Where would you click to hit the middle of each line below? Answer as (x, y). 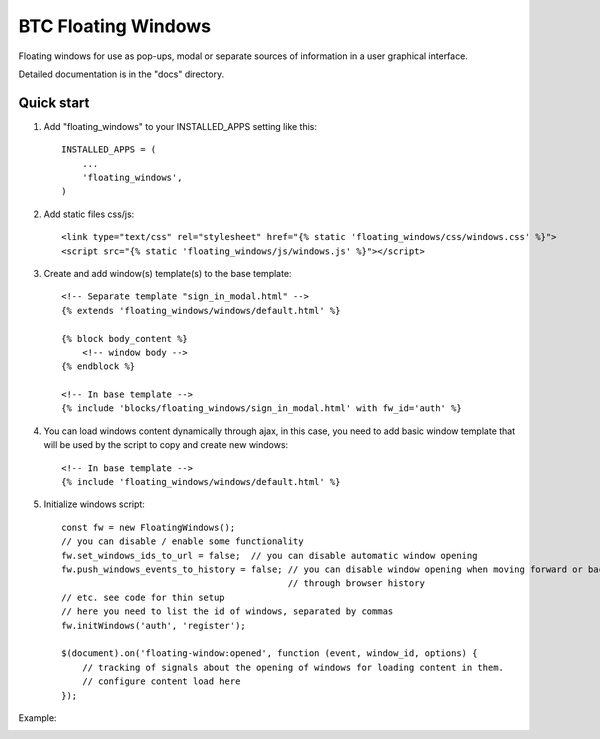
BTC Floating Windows (115, 26)
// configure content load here (161, 681)
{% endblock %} (98, 366)
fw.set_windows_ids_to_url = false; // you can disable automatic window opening (269, 555)
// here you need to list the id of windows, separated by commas (227, 611)
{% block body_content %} (125, 338)
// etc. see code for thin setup (143, 597)
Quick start (54, 102)
